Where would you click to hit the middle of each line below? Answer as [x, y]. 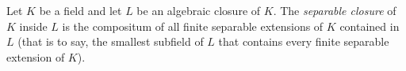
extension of [36, 56]
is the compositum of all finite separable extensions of [193, 26]
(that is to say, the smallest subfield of [111, 41]
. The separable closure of [335, 10]
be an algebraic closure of [199, 10]
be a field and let [80, 10]
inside [33, 26]
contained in [370, 26]
